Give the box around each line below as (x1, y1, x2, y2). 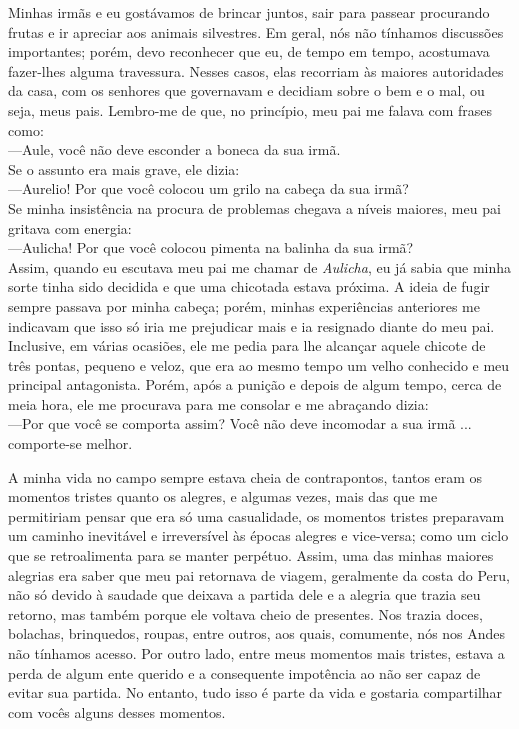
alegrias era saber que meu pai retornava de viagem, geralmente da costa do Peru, (8, 564, 510, 585)
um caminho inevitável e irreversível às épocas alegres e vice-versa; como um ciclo (8, 525, 509, 546)
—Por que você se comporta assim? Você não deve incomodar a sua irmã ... (8, 413, 472, 434)
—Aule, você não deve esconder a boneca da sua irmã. (8, 139, 341, 160)
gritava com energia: (8, 217, 132, 238)
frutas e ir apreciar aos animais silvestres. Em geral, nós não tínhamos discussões (8, 21, 504, 42)
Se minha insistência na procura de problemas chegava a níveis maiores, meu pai (8, 197, 501, 218)
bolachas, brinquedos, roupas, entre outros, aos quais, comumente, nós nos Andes (8, 623, 506, 644)
